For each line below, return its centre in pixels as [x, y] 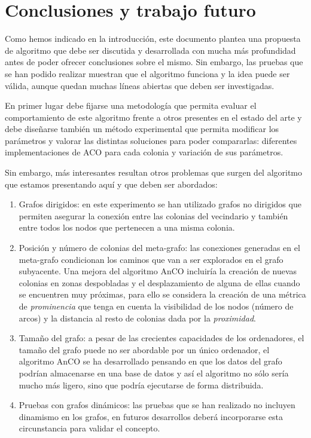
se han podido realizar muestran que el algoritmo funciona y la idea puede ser [147, 73]
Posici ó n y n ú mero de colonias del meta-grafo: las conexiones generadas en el [159, 248]
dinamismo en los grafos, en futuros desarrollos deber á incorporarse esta [151, 416]
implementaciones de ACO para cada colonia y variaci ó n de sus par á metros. [144, 152]
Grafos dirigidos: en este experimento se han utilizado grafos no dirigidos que [160, 204]
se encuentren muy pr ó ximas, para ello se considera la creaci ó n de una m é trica [162, 294]
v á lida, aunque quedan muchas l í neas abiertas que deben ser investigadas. [140, 85]
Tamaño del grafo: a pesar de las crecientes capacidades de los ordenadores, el [161, 338]
